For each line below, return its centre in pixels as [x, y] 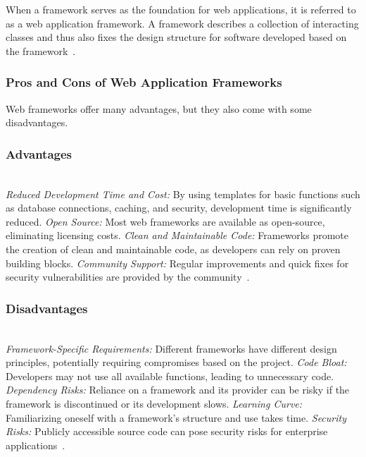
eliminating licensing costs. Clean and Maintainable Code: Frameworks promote [177, 235]
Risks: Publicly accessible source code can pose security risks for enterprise [167, 431]
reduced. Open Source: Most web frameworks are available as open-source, [165, 221]
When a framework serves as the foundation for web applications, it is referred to [181, 9]
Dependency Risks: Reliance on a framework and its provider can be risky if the [178, 390]
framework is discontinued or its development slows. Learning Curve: [154, 403]
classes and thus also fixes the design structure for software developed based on [176, 37]
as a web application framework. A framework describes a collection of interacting [182, 23]
